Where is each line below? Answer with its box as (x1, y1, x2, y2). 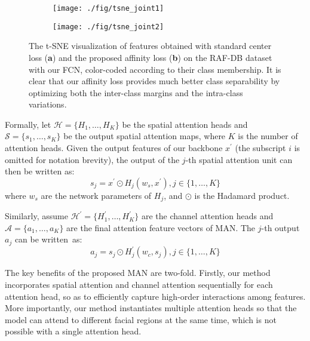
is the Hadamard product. (194, 189, 290, 201)
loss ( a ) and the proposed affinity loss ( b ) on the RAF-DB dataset (29, 51, 272, 63)
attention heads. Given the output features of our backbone (5, 142, 223, 154)
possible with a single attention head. (5, 325, 142, 337)
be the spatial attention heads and (122, 118, 248, 130)
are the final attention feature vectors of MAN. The (66, 221, 256, 234)
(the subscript (235, 142, 286, 154)
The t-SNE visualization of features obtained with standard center (29, 39, 272, 52)
